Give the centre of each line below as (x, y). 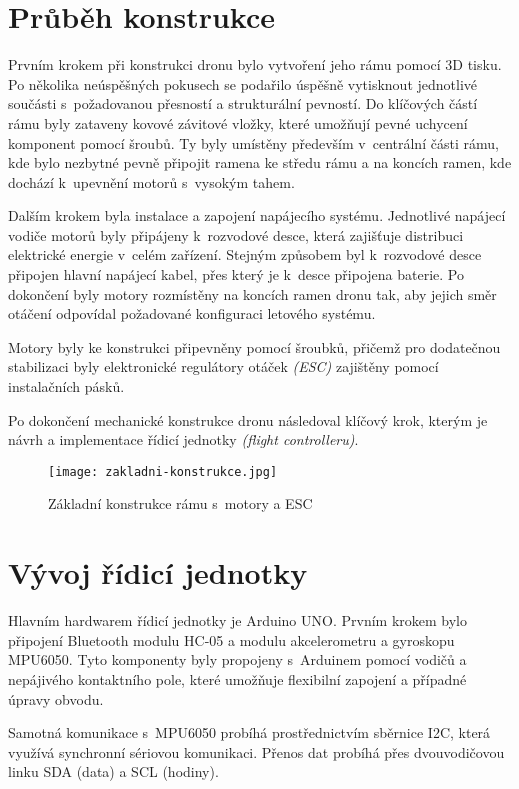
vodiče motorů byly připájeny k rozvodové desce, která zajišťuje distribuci (236, 234)
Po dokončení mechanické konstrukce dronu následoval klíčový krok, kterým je (248, 419)
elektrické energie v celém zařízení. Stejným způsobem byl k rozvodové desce (245, 254)
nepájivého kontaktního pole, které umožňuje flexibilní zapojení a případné (237, 678)
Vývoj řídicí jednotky (158, 572)
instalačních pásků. (66, 386)
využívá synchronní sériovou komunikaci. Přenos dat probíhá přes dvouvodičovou (256, 751)
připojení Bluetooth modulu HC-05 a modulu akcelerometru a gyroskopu (231, 639)
